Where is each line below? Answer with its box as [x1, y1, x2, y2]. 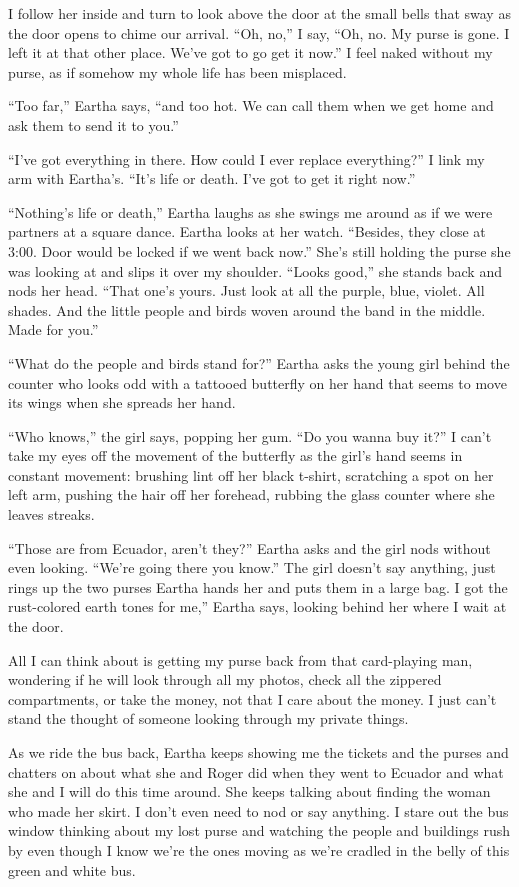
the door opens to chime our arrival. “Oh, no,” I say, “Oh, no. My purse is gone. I [8, 22, 510, 43]
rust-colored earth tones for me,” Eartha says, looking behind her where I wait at [8, 596, 507, 617]
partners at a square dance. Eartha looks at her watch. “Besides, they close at [8, 221, 486, 242]
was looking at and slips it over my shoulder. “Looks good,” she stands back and [8, 260, 502, 281]
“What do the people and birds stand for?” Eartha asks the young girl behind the [8, 352, 510, 373]
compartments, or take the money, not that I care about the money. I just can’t [8, 688, 497, 709]
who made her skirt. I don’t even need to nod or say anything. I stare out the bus [8, 800, 509, 821]
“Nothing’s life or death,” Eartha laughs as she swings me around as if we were [8, 201, 493, 222]
